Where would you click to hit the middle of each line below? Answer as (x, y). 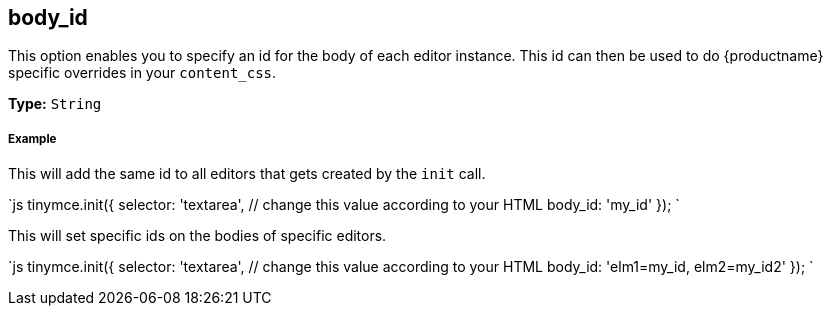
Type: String (55, 104)
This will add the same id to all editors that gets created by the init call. (247, 174)
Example (32, 138)
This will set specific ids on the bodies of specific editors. (197, 236)
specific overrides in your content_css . (142, 73)
